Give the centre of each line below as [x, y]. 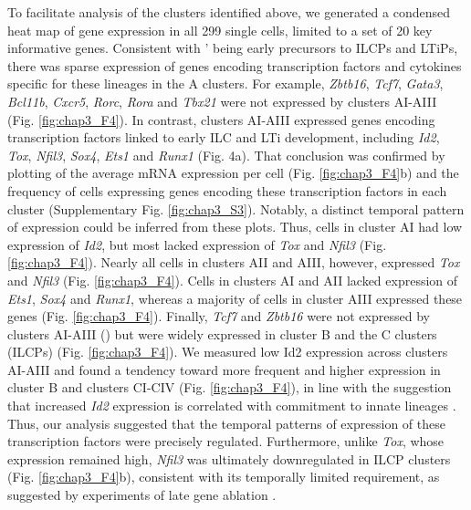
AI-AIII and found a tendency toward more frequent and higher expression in [224, 369]
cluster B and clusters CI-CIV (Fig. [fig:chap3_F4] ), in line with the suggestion [230, 387]
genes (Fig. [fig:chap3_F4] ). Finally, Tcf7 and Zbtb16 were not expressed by [219, 316]
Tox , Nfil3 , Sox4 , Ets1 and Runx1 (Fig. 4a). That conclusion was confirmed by [226, 155]
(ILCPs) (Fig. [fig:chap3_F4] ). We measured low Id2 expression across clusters [228, 352]
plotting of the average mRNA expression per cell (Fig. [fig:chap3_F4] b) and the [233, 173]
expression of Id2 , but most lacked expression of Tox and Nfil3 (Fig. [197, 244]
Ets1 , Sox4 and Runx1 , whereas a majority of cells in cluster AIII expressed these [235, 298]
